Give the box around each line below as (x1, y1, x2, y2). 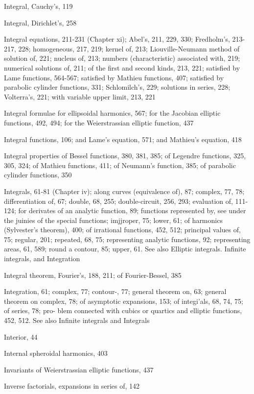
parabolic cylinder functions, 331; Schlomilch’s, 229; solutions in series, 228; (4, 82, 231, 92)
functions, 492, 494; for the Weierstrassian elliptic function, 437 (4, 117, 194, 127)
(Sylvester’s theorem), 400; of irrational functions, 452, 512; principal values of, (4, 224, 241, 235)
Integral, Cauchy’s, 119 (4, 1, 73, 11)
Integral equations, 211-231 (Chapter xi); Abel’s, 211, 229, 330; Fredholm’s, (4, 34, 230, 44)
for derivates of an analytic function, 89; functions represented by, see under (18, 205, 246, 216)
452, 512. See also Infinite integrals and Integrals (4, 315, 150, 325)
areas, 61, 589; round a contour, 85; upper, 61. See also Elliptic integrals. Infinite (4, 244, 246, 254)
